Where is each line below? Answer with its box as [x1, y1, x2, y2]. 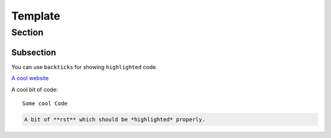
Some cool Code [22, 100, 68, 107]
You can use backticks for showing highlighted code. [11, 63, 158, 70]
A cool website [11, 74, 49, 82]
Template [11, 9, 61, 23]
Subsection [11, 47, 56, 57]
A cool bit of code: [11, 85, 58, 93]
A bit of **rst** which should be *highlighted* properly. [24, 116, 205, 123]
